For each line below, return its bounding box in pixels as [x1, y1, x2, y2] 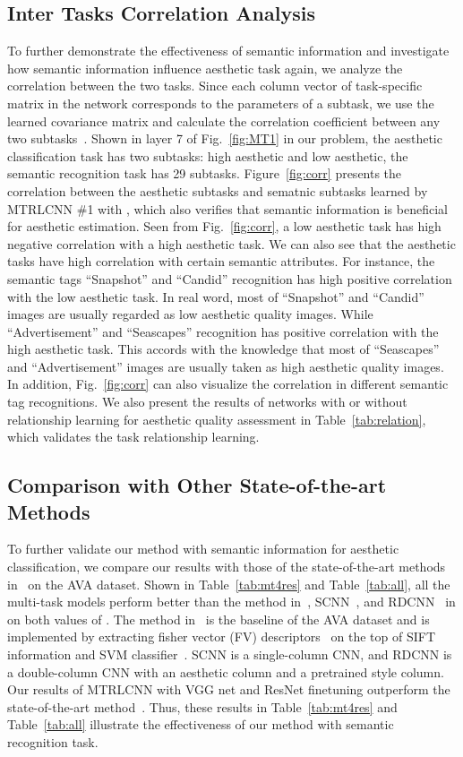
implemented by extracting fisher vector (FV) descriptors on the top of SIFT [7, 627, 435, 646]
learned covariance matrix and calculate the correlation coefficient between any [7, 111, 441, 130]
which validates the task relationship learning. [7, 427, 260, 446]
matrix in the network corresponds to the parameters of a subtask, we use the [7, 93, 434, 112]
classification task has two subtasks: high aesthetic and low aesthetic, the [7, 146, 408, 165]
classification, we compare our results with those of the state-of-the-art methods [7, 557, 446, 576]
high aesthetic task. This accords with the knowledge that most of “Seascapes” [7, 340, 440, 358]
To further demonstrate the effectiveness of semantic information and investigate [7, 41, 450, 60]
